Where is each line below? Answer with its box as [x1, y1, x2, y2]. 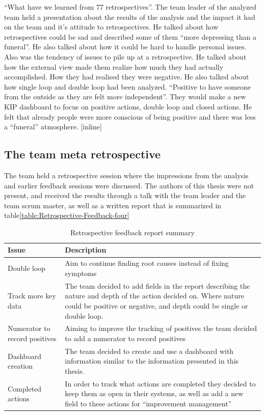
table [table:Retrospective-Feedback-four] [4, 210, 129, 220]
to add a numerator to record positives [65, 333, 186, 343]
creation [8, 361, 33, 371]
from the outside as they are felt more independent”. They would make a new [4, 91, 246, 102]
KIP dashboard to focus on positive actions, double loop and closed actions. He [4, 101, 252, 112]
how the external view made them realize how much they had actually [4, 61, 224, 72]
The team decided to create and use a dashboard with [65, 345, 234, 356]
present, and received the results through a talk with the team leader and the [4, 190, 246, 201]
